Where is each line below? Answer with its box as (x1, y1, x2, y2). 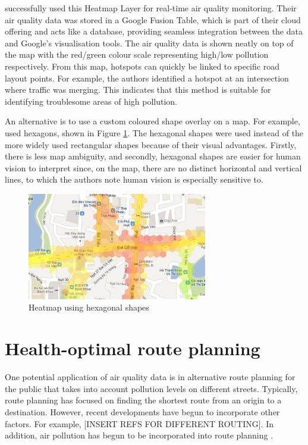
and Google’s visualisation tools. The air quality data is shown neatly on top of (5, 36, 294, 49)
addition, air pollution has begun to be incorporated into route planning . (5, 429, 274, 441)
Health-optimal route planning (5, 336, 260, 361)
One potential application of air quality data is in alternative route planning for (5, 371, 296, 383)
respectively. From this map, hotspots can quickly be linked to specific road (5, 59, 279, 72)
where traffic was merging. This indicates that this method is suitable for (5, 83, 271, 96)
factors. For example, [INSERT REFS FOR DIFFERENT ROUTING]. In (5, 417, 274, 430)
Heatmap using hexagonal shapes (29, 301, 149, 314)
